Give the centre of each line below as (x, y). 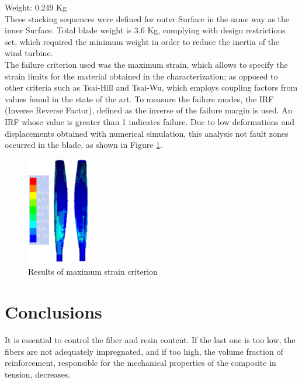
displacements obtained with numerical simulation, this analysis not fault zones (147, 133)
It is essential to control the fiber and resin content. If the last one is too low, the (150, 339)
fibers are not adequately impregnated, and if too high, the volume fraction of (144, 351)
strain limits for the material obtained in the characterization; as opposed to (141, 76)
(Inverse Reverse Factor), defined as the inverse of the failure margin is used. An (149, 110)
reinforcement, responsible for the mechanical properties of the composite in (140, 363)
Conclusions (53, 311)
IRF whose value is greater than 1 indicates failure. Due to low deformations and (150, 121)
